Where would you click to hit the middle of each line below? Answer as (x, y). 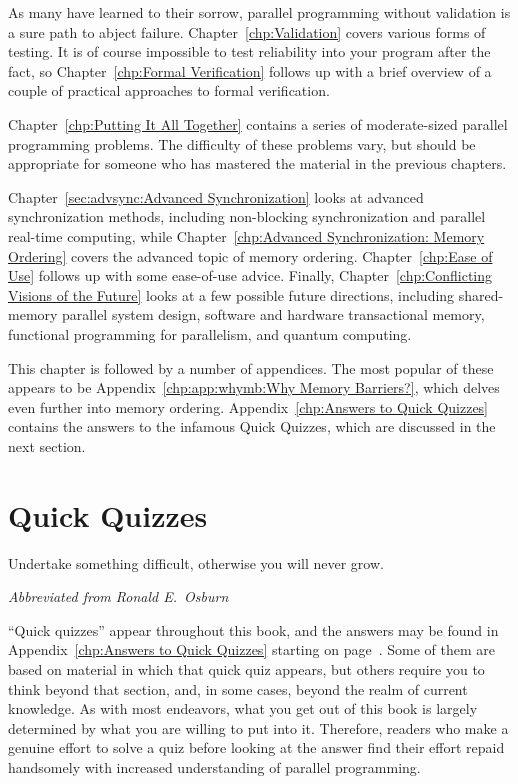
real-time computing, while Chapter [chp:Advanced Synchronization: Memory (246, 235)
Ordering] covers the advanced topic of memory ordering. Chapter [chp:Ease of (250, 255)
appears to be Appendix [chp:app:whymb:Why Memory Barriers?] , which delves (254, 387)
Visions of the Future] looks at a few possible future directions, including (231, 294)
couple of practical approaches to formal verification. (169, 90)
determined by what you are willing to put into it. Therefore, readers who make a (258, 727)
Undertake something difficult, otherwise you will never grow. (196, 562)
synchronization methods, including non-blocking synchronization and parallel (247, 216)
